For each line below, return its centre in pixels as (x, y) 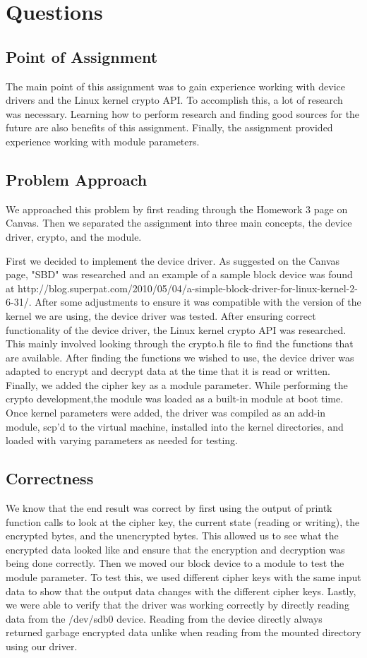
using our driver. (42, 646)
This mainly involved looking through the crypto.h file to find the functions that (180, 343)
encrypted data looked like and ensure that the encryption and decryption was (175, 549)
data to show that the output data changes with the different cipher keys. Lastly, (181, 591)
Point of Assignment (82, 56)
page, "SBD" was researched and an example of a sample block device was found (179, 274)
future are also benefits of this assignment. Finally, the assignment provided (169, 127)
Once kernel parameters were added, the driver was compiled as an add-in (166, 413)
